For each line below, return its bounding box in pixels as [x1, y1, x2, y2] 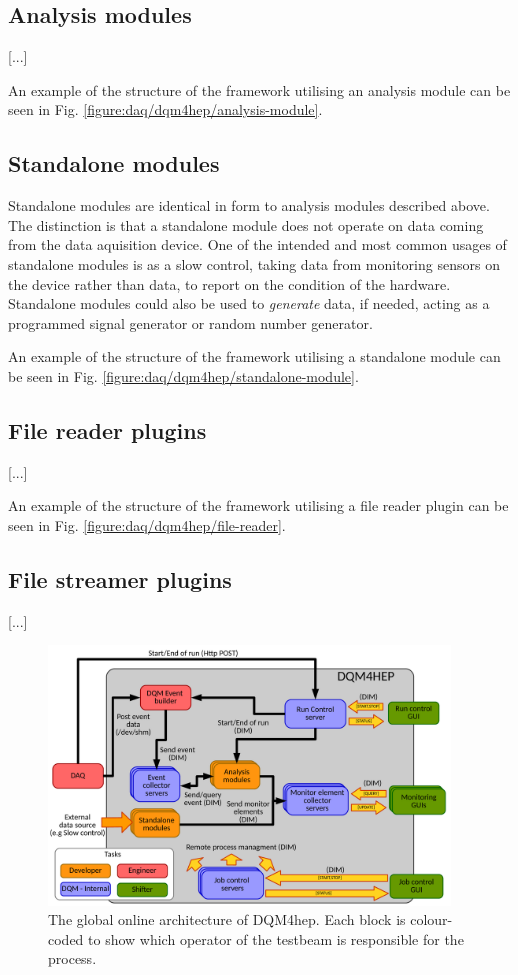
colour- [410, 909, 453, 930]
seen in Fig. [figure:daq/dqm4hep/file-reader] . [8, 514, 286, 535]
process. [48, 948, 97, 969]
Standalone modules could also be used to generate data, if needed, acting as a [8, 293, 490, 314]
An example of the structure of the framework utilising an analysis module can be [8, 79, 511, 100]
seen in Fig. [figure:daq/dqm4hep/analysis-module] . [8, 99, 323, 120]
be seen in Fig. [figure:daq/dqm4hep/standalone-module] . [8, 365, 359, 386]
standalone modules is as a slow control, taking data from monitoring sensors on [8, 253, 500, 274]
